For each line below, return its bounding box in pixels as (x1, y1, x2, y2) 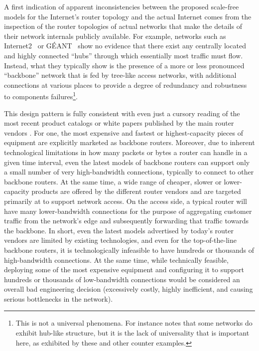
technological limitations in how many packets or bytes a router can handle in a (4, 147, 248, 157)
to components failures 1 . (4, 90, 78, 101)
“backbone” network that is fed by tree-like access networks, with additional (4, 70, 237, 80)
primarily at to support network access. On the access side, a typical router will (4, 195, 247, 206)
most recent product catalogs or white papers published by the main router (4, 118, 234, 128)
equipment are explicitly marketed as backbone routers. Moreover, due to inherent (4, 137, 255, 148)
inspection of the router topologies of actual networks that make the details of (4, 21, 242, 31)
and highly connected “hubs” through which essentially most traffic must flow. (4, 50, 243, 60)
